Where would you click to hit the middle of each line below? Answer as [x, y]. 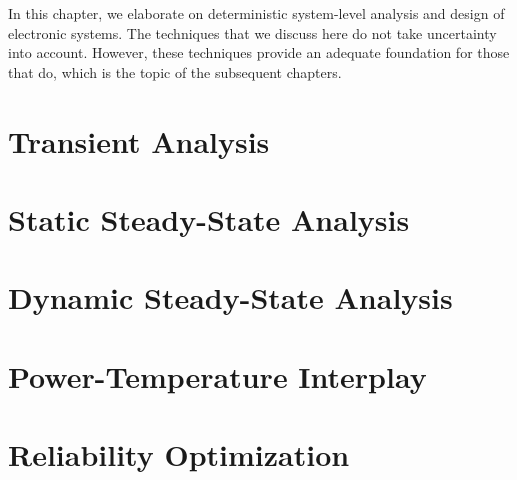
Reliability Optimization [179, 454]
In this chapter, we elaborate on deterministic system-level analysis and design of [256, 13]
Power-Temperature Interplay [217, 375]
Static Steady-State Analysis [209, 218]
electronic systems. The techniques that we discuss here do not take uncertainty [252, 32]
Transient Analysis [139, 140]
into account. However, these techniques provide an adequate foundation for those [259, 52]
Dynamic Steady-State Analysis [230, 297]
